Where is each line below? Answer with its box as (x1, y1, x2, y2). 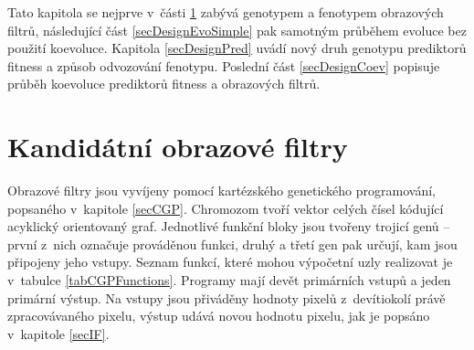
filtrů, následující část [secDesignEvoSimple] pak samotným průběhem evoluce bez (7, 20, 467, 39)
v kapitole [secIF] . (7, 323, 110, 343)
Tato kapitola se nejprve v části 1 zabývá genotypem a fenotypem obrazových (7, 3, 444, 21)
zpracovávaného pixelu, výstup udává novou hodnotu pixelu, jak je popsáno (7, 306, 430, 325)
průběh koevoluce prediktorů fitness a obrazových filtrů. (7, 74, 321, 93)
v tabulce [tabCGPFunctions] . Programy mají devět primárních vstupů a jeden (7, 270, 451, 290)
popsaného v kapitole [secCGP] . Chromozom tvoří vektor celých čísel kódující (7, 198, 444, 217)
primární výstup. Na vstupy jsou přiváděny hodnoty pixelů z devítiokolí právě (7, 288, 446, 307)
